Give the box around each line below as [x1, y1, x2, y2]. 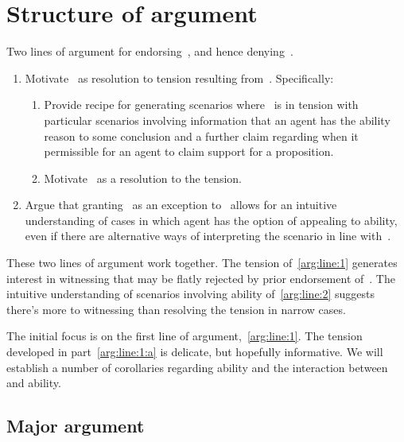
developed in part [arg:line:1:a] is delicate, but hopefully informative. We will [6, 343, 383, 360]
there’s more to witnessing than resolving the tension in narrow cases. [6, 300, 346, 317]
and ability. [6, 374, 61, 391]
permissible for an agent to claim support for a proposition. [44, 143, 334, 160]
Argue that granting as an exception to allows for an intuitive [25, 196, 337, 213]
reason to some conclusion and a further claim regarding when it [44, 127, 359, 144]
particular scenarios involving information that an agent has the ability [44, 111, 390, 128]
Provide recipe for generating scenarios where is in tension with [44, 96, 359, 113]
